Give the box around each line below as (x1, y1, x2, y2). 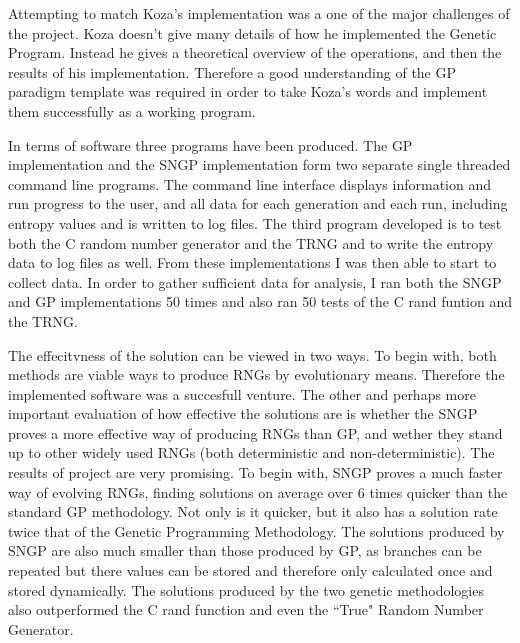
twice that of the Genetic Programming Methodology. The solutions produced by (8, 520, 505, 541)
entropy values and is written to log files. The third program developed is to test (8, 212, 502, 233)
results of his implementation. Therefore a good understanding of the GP (8, 61, 457, 82)
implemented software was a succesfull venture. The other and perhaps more (8, 383, 476, 404)
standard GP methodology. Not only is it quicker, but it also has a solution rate (8, 501, 498, 522)
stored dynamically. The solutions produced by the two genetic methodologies (8, 579, 484, 600)
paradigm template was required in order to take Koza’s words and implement (8, 81, 488, 102)
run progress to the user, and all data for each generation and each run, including (8, 193, 508, 214)
